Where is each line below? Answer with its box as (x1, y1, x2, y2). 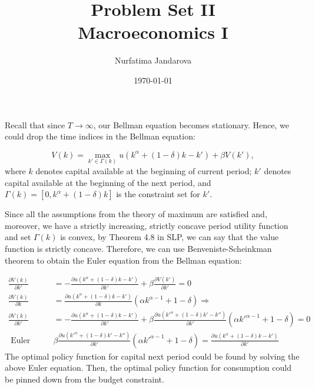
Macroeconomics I (78, 20, 228, 44)
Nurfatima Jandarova (114, 54, 192, 67)
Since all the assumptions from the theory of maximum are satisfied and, (5, 208, 267, 220)
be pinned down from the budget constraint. (5, 373, 164, 385)
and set (5, 231, 31, 243)
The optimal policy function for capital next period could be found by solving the (5, 350, 300, 362)
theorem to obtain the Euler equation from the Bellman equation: (5, 254, 242, 266)
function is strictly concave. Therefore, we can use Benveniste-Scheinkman (5, 242, 272, 254)
